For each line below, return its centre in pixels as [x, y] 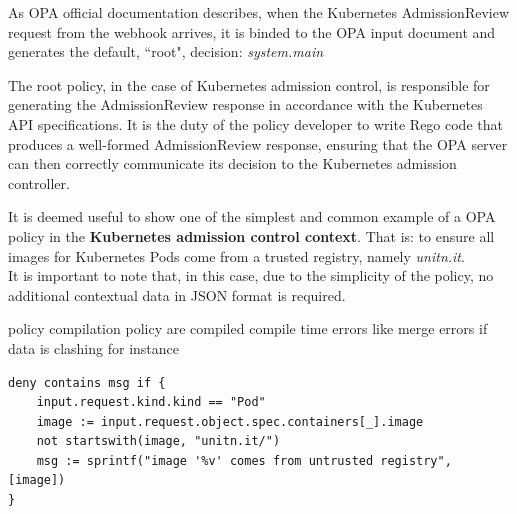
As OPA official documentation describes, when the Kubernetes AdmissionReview [259, 12]
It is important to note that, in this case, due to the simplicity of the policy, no [251, 275]
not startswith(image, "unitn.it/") [158, 441]
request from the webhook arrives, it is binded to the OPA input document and [252, 31]
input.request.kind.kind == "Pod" [151, 402]
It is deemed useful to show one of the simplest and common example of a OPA [252, 216]
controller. [39, 182]
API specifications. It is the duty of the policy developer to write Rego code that [255, 123]
